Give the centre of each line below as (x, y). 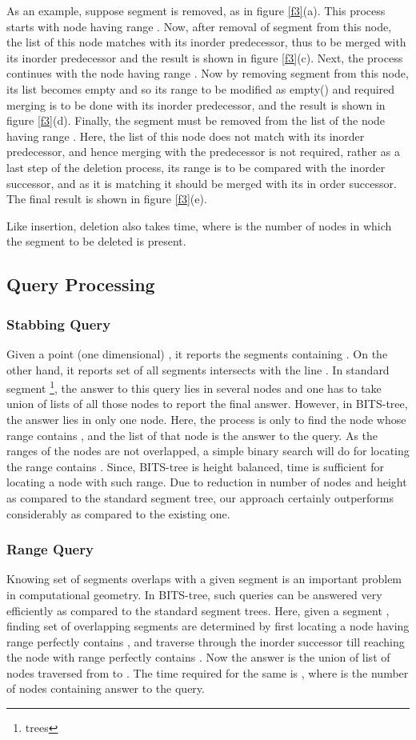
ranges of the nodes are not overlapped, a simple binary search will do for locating (208, 451)
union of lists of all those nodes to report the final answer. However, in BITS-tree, (207, 404)
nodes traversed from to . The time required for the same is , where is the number (208, 672)
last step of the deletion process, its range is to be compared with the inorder (196, 167)
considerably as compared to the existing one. (118, 513)
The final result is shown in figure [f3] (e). (107, 199)
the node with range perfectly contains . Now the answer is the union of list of (198, 657)
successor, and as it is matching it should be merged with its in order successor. (202, 183)
